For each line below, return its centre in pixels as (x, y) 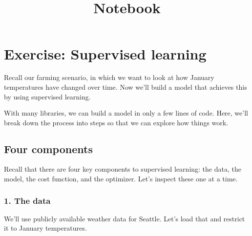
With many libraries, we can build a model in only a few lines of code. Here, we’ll (126, 113)
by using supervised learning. (47, 96)
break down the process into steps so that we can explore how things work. (116, 122)
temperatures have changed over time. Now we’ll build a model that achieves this (126, 87)
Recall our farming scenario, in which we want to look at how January (109, 77)
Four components (48, 148)
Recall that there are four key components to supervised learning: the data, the (123, 169)
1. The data (27, 200)
